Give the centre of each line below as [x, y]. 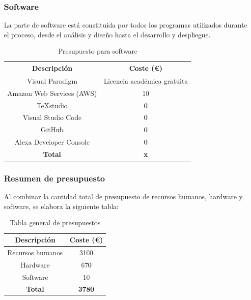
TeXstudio [52, 105]
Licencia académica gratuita [146, 80]
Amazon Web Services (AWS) [52, 93]
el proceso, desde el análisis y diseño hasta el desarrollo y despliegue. [107, 34]
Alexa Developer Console [52, 142]
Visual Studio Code [52, 117]
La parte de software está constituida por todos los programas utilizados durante [125, 25]
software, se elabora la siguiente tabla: [61, 206]
